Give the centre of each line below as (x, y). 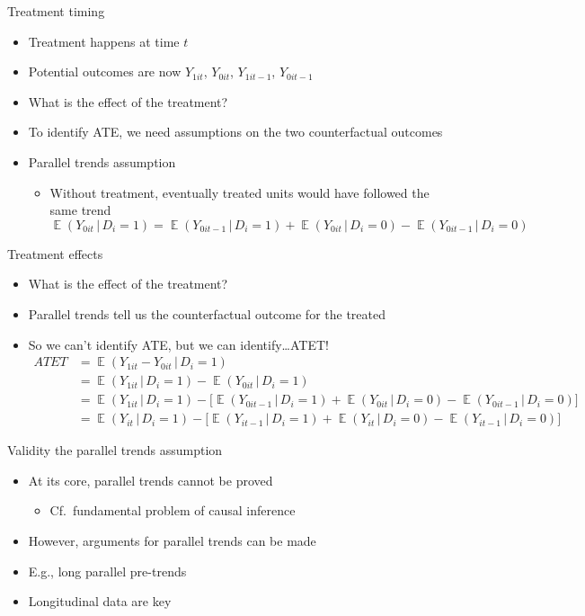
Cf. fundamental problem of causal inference (173, 510)
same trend (80, 210)
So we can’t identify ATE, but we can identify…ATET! (178, 344)
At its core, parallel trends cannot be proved (151, 480)
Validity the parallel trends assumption (115, 450)
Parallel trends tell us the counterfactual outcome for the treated (207, 313)
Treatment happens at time (104, 41)
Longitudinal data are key (100, 601)
